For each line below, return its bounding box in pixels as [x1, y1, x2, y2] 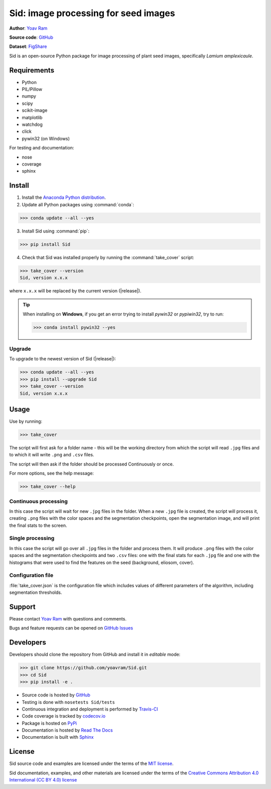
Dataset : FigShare [9, 43, 47, 50]
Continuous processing [9, 498, 68, 505]
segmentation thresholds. [9, 589, 62, 596]
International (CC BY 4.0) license [9, 777, 77, 783]
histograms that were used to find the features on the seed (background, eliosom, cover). [9, 559, 194, 566]
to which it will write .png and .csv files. [9, 452, 94, 458]
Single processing [9, 535, 55, 542]
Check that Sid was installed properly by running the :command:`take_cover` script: [22, 254, 194, 260]
